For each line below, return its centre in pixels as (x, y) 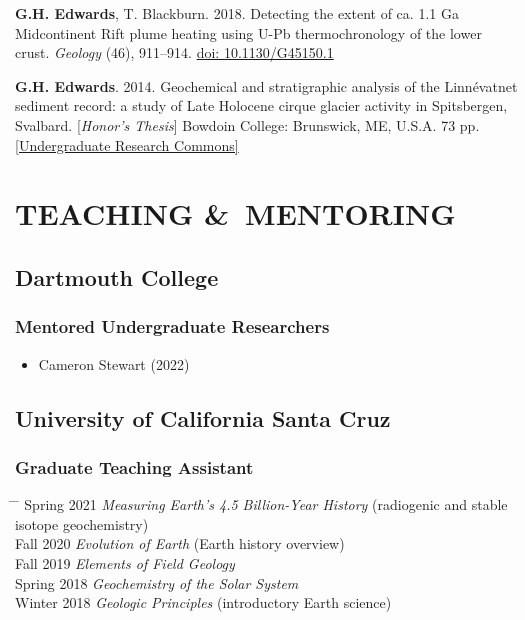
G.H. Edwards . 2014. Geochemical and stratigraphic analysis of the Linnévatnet (266, 85)
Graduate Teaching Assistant (134, 466)
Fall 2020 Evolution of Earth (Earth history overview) (180, 543)
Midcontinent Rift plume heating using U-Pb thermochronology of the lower (248, 32)
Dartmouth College (117, 276)
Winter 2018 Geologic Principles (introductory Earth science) (203, 602)
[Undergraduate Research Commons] (127, 144)
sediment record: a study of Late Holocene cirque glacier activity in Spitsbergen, (261, 105)
